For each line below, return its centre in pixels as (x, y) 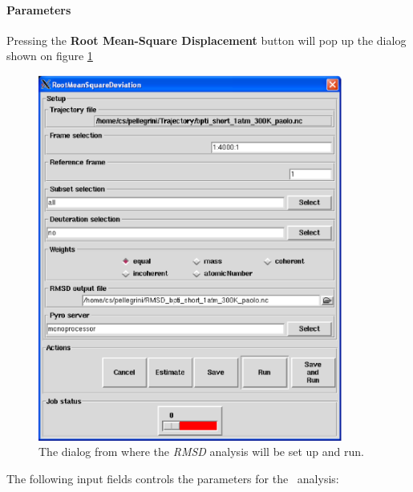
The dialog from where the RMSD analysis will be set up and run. (201, 452)
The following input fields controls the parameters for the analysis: (173, 478)
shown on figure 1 (50, 56)
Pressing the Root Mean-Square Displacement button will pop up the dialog (206, 40)
